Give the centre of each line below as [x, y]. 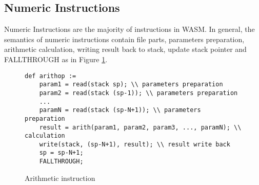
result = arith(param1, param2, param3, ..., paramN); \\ [140, 127]
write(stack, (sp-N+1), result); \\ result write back [135, 144]
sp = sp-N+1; [61, 153]
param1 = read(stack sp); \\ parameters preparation [131, 85]
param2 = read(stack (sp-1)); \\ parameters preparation [138, 93]
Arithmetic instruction [60, 178]
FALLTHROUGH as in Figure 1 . [56, 59]
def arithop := [51, 76]
